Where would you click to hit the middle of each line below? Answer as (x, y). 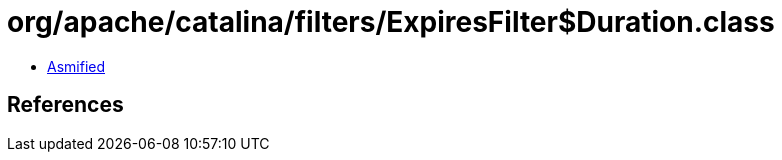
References (65, 105)
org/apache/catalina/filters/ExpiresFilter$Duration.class (391, 22)
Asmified (76, 66)
